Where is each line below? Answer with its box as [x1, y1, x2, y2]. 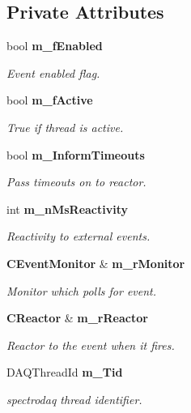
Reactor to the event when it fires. [6, 336, 175, 353]
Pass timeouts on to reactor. [6, 173, 146, 190]
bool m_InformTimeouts [6, 146, 145, 163]
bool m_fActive [6, 92, 93, 109]
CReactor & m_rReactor [6, 309, 148, 326]
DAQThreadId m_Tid [6, 364, 123, 381]
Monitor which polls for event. [6, 282, 157, 299]
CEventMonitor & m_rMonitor [6, 254, 185, 271]
